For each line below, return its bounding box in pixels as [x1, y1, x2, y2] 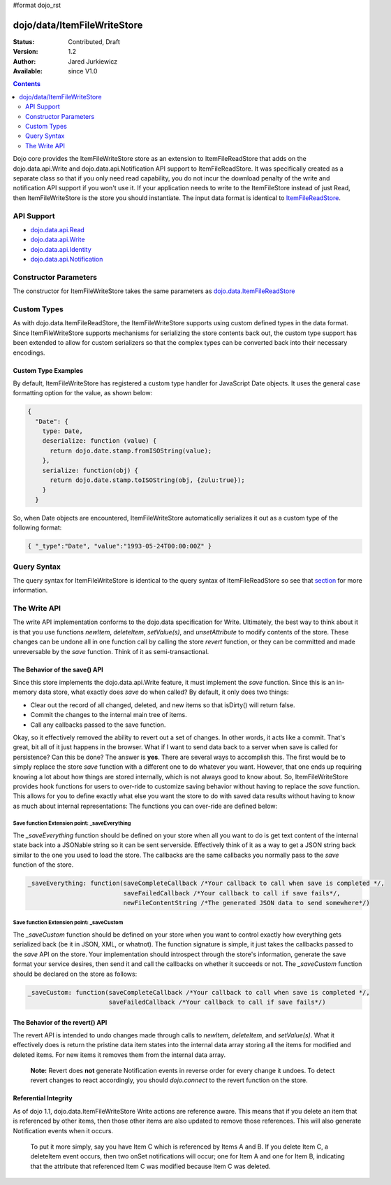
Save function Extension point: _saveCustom [13, 919, 124, 926]
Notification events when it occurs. [13, 1126, 114, 1135]
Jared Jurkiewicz [68, 57, 118, 66]
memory [13, 688, 38, 696]
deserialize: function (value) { [42, 437, 157, 445]
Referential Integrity [13, 1094, 73, 1102]
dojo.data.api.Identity [30, 245, 92, 253]
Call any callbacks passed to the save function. [30, 721, 166, 729]
